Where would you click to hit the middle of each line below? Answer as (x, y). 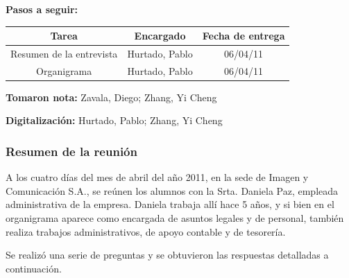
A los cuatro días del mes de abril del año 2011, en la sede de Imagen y (157, 177)
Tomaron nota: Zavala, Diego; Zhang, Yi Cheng (111, 97)
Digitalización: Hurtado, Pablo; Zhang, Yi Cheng (114, 120)
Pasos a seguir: (42, 9)
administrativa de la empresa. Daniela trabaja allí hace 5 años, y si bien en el (170, 204)
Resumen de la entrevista (64, 53)
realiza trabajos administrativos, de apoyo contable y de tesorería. (146, 231)
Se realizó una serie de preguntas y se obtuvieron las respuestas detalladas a (167, 255)
